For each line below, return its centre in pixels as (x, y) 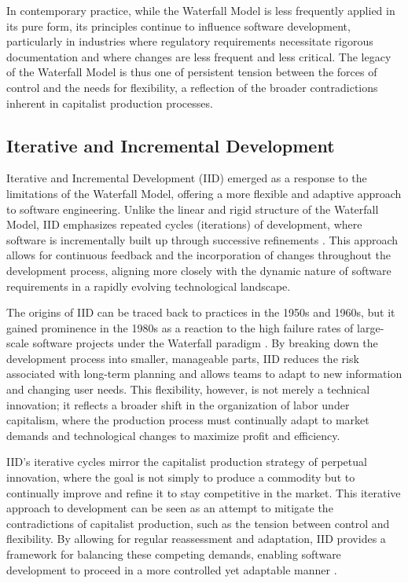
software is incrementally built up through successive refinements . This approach (202, 239)
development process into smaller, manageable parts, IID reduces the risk (183, 358)
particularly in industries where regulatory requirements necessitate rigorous (190, 41)
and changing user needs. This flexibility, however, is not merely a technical (188, 389)
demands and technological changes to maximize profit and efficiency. (173, 435)
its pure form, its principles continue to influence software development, (178, 26)
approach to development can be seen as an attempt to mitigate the (170, 508)
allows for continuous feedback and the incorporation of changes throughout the (198, 255)
